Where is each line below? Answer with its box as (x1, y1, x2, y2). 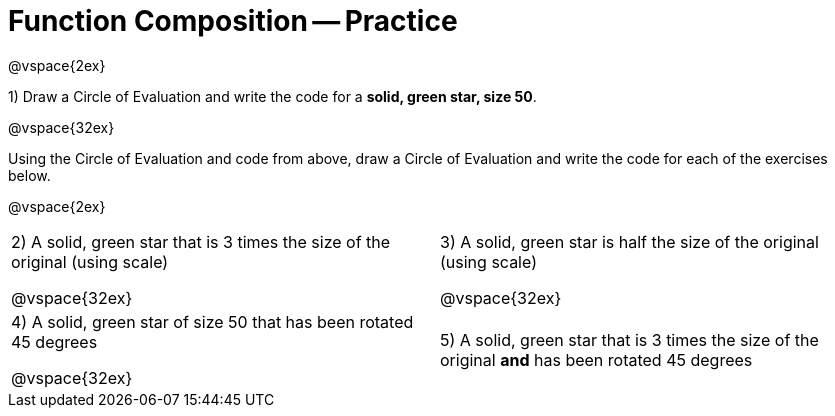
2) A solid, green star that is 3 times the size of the (11, 231, 391, 252)
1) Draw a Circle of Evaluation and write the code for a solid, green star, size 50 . (8, 87, 537, 105)
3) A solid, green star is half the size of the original (440, 231, 819, 252)
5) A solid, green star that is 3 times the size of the (440, 329, 819, 350)
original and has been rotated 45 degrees (440, 349, 753, 370)
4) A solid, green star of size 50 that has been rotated (11, 311, 414, 332)
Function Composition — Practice (8, 4, 458, 38)
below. (8, 166, 51, 184)
